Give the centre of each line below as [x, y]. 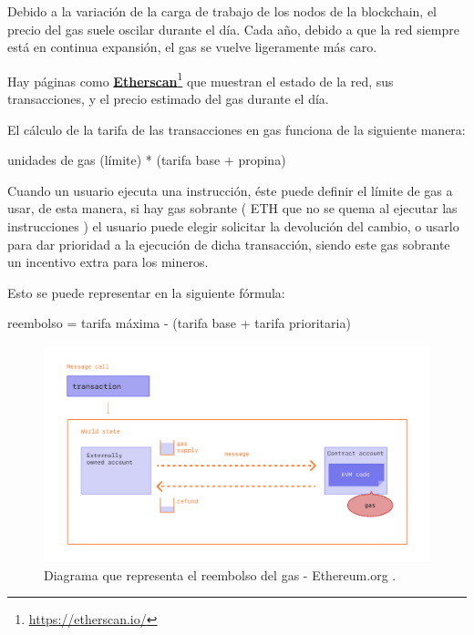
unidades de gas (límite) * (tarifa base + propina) [147, 160]
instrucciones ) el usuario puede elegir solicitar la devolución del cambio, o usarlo [233, 226]
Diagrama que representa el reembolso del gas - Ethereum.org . [220, 574]
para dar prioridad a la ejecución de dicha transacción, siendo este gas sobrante [229, 244]
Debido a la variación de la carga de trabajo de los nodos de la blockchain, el [222, 11]
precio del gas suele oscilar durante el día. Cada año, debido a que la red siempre [233, 29]
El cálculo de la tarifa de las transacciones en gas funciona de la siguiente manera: [237, 129]
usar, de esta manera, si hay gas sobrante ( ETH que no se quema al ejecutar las [232, 208]
